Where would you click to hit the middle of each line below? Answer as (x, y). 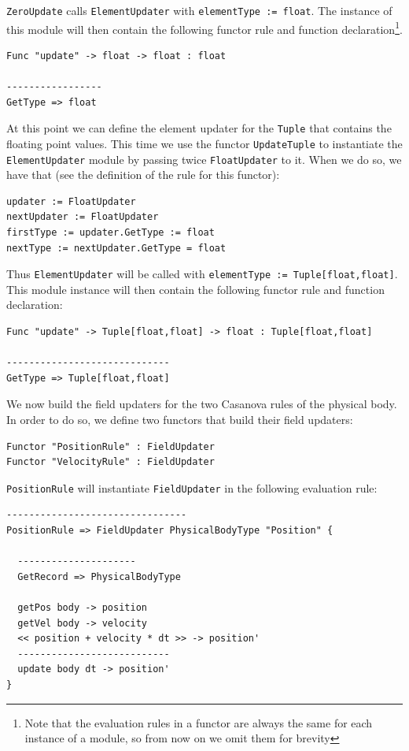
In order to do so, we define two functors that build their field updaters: (180, 420)
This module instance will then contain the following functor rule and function (195, 289)
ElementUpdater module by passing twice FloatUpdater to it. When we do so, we (204, 159)
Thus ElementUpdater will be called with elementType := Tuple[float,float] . (202, 274)
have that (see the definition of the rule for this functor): (143, 175)
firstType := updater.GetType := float (111, 233)
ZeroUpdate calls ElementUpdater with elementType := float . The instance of (199, 10)
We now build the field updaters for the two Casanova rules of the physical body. (202, 404)
